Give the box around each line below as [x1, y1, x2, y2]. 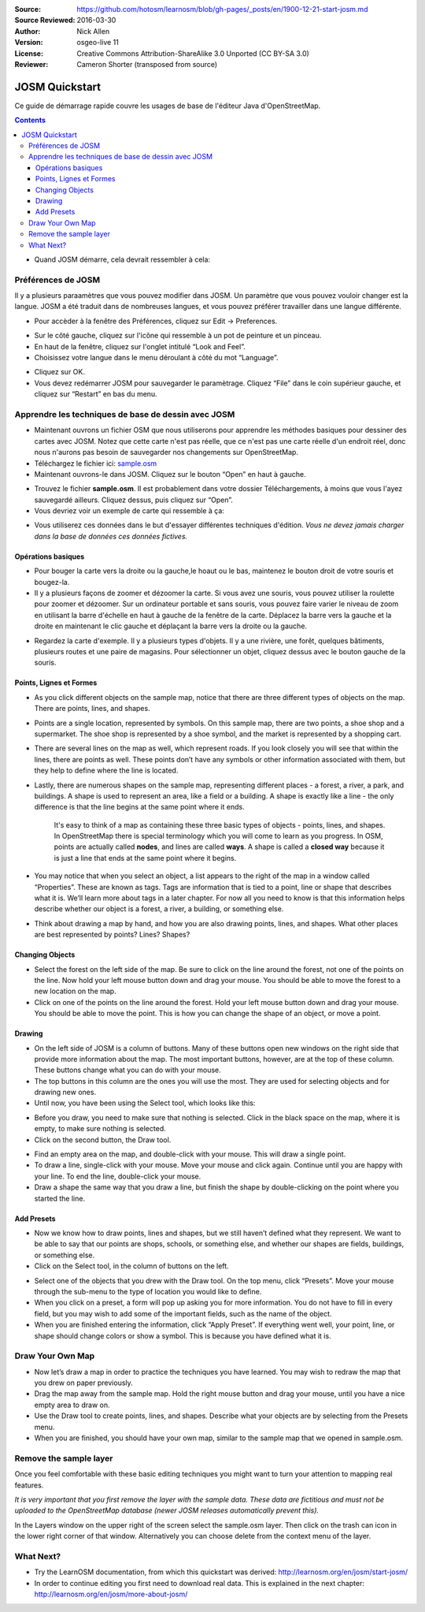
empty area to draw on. [34, 1400, 110, 1409]
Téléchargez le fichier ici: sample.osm [34, 458, 157, 468]
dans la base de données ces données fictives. [34, 531, 188, 541]
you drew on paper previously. [34, 1378, 133, 1387]
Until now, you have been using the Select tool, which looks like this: [34, 1098, 256, 1108]
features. [14, 1480, 44, 1490]
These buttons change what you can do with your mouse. [34, 1065, 221, 1075]
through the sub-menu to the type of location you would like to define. [34, 1286, 262, 1296]
